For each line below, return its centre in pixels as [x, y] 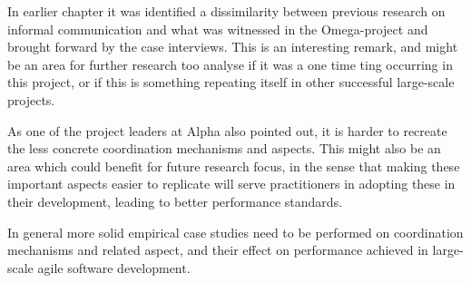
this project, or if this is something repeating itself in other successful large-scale [231, 82]
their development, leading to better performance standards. [175, 201]
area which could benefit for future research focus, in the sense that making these [234, 166]
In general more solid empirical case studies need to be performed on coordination [235, 232]
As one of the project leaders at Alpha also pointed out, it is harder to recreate [227, 130]
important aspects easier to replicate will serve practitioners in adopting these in [231, 184]
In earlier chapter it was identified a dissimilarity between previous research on [226, 11]
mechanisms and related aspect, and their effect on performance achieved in [218, 250]
